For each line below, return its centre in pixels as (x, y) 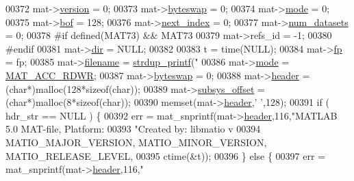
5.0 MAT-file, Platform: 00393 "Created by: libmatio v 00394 (133, 129)
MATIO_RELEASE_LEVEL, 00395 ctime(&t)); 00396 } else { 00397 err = (166, 155)
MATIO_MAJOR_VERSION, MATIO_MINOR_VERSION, (136, 142)
